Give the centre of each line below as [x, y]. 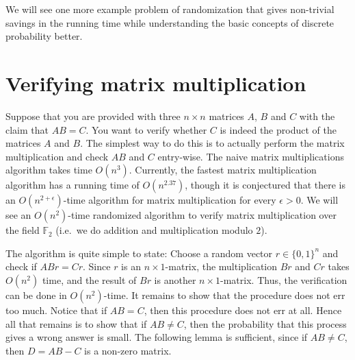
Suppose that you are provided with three [93, 116]
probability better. [44, 36]
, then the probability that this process [265, 323]
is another [175, 280]
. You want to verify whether [146, 129]
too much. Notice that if [56, 310]
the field [23, 230]
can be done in [36, 295]
